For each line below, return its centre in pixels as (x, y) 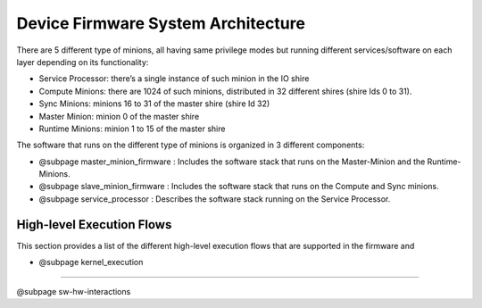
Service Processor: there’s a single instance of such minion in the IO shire (174, 79)
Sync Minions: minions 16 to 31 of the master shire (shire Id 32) (154, 104)
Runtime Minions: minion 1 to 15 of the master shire (132, 129)
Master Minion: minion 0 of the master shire (119, 116)
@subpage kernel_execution (91, 262)
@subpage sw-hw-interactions (74, 291)
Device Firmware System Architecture (161, 23)
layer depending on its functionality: (83, 62)
